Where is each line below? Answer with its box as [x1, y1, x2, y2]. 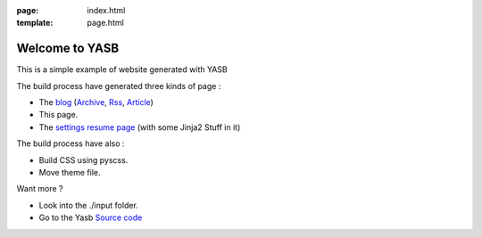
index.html [87, 5, 126, 15]
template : [16, 18, 54, 29]
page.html [87, 18, 124, 29]
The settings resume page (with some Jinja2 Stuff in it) [38, 121, 241, 133]
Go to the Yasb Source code [38, 212, 143, 223]
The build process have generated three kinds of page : [16, 80, 221, 91]
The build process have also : [16, 138, 125, 149]
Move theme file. [38, 168, 102, 178]
